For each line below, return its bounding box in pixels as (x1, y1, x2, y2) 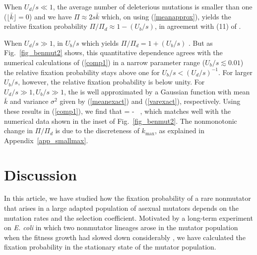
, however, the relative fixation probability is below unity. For (18, 77, 205, 87)
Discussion (4, 164, 77, 184)
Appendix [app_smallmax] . (4, 135, 88, 145)
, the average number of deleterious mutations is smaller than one (53, 1, 253, 11)
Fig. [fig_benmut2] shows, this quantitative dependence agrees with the (4, 47, 223, 58)
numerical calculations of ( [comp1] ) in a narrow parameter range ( (4, 57, 205, 67)
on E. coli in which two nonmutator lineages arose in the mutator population (4, 222, 238, 233)
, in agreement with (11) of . (154, 21, 241, 31)
